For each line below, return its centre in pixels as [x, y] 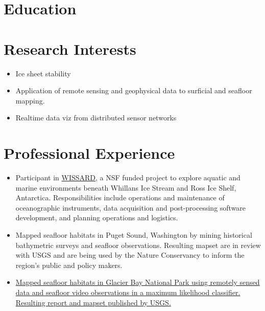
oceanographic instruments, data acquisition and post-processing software [131, 207]
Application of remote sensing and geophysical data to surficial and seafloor [134, 90]
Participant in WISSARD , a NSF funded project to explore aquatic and [128, 177]
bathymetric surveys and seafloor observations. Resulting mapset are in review [138, 245]
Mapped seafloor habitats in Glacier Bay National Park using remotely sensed [138, 282]
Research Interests [70, 48]
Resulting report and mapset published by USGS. [93, 302]
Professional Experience [89, 153]
